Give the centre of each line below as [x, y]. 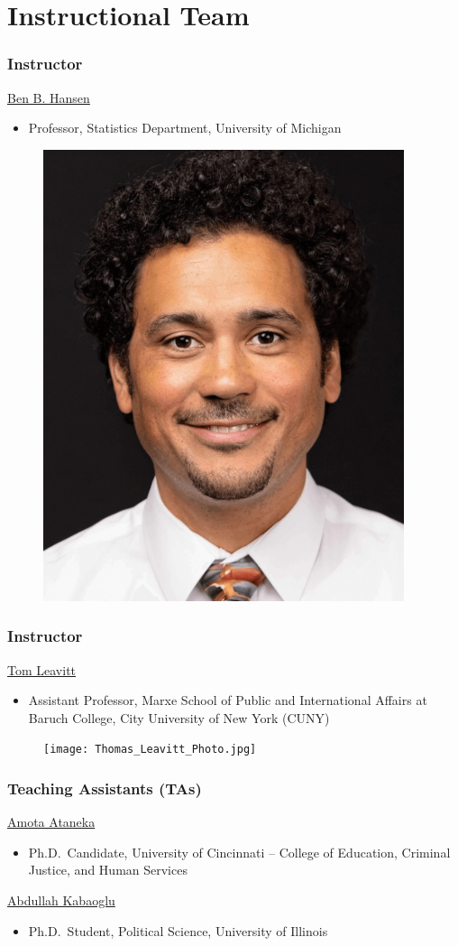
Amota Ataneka [51, 822]
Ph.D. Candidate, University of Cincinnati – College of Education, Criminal [239, 852]
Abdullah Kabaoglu [61, 900]
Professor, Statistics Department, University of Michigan [185, 128]
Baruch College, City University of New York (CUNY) [179, 717]
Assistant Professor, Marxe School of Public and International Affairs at [228, 700]
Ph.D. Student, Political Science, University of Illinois [178, 930]
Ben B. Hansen [49, 97]
